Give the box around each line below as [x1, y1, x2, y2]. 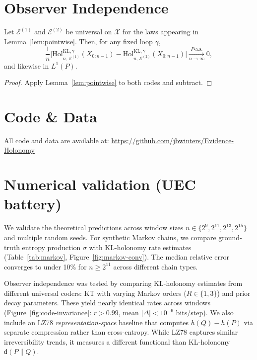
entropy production [22, 242, 81, 252]
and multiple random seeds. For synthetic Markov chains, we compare [4, 232, 216, 242]
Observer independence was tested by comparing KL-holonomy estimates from [4, 278, 243, 288]
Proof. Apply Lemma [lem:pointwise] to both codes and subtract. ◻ [4, 77, 212, 88]
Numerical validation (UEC [4, 174, 196, 194]
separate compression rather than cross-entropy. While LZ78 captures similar [4, 327, 238, 337]
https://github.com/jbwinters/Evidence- [111, 135, 234, 145]
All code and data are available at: [4, 135, 109, 145]
